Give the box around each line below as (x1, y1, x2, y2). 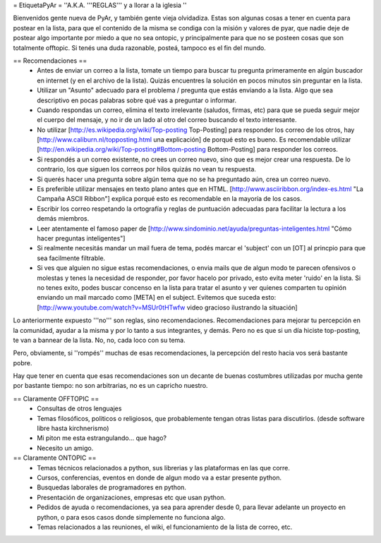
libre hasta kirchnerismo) (37, 424, 109, 433)
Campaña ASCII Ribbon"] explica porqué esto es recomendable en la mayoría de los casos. (37, 195, 303, 203)
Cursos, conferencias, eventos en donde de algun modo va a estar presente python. (37, 473, 282, 482)
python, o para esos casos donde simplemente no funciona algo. (37, 513, 226, 521)
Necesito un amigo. (37, 444, 94, 452)
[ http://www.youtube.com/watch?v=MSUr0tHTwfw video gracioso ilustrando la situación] (37, 303, 298, 312)
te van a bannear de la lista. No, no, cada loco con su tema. (13, 336, 186, 344)
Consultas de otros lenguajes (37, 404, 122, 413)
